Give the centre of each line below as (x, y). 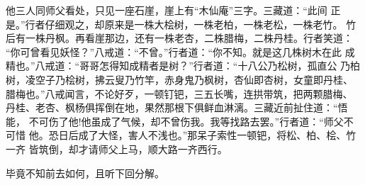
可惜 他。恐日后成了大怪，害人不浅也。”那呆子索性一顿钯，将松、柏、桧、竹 (181, 135)
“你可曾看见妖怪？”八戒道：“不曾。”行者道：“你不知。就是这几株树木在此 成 (180, 51)
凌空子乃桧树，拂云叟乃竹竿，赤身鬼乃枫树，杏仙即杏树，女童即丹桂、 (189, 79)
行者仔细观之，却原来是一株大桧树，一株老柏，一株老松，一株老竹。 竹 (191, 24)
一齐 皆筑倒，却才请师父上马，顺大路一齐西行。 (117, 148)
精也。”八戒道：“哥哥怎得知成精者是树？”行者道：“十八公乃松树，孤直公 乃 (178, 66)
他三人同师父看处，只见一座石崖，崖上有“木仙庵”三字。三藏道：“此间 (167, 10)
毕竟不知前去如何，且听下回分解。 (85, 173)
